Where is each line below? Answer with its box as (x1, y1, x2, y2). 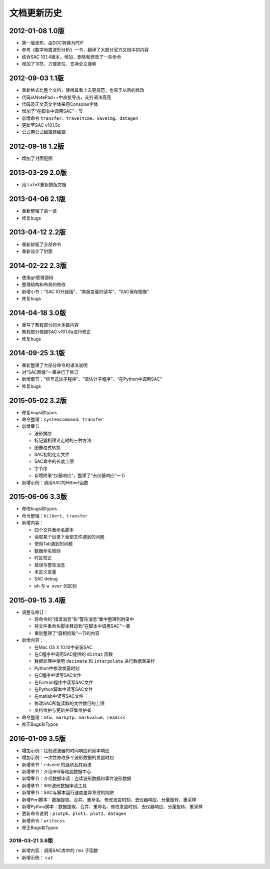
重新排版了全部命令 (21, 241, 61, 247)
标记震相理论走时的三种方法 (34, 437, 91, 443)
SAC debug (34, 576, 58, 582)
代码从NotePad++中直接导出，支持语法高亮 (21, 94, 111, 100)
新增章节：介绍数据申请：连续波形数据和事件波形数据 (21, 775, 131, 781)
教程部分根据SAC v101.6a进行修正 (21, 329, 91, 335)
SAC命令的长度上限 (34, 458, 74, 464)
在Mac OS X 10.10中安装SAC (34, 644, 92, 650)
